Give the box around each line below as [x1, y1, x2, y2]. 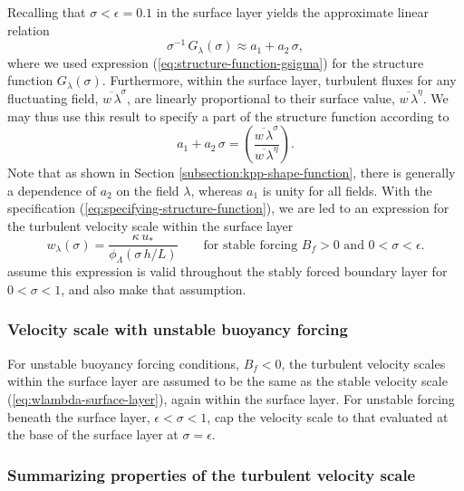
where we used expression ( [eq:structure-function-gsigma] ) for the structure [7, 53, 424, 72]
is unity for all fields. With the [262, 180, 432, 199]
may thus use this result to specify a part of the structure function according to [7, 106, 449, 125]
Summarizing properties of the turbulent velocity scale [7, 463, 416, 486]
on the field [116, 180, 179, 199]
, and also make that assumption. [61, 279, 246, 298]
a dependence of [7, 180, 96, 199]
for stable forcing [203, 238, 298, 252]
